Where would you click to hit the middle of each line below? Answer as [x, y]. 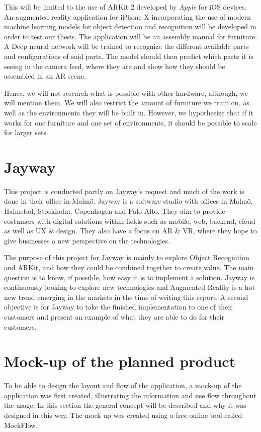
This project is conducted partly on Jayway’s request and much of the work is [124, 191]
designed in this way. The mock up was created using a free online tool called [123, 415]
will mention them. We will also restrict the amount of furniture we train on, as [127, 103]
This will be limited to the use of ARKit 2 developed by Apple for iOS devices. [125, 7]
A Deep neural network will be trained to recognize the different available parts [126, 46]
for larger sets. [26, 132]
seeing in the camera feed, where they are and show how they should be [115, 66]
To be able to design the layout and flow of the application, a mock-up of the [123, 385]
